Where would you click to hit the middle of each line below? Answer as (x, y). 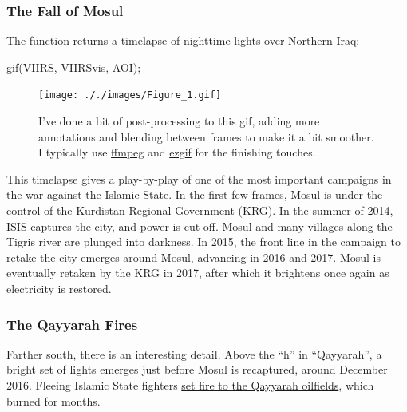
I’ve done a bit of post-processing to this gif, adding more (179, 121)
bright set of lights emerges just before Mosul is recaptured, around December (197, 369)
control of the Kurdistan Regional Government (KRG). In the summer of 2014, (200, 210)
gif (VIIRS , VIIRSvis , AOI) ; (74, 67)
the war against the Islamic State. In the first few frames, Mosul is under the (195, 194)
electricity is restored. (59, 288)
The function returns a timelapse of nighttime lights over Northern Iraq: (183, 40)
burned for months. (53, 400)
